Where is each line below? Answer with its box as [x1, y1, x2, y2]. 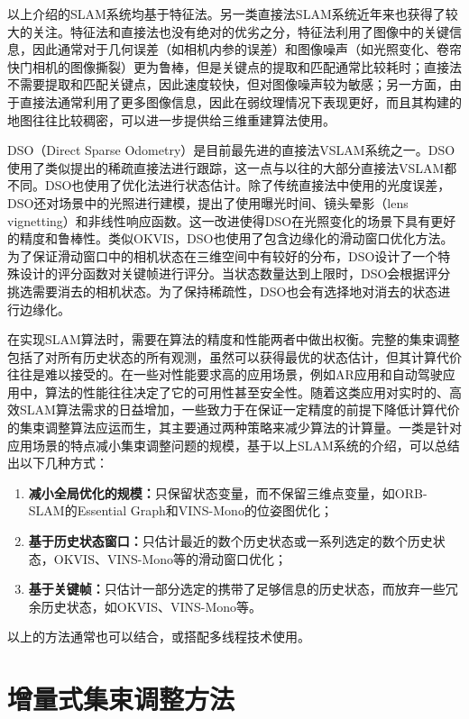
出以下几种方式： [7, 453, 108, 472]
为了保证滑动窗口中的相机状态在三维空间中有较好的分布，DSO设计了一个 [7, 246, 438, 265]
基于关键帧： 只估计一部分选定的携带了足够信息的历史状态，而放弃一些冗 [28, 579, 458, 598]
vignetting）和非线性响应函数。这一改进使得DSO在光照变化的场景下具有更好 [7, 211, 456, 230]
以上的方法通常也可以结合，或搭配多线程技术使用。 [7, 627, 310, 646]
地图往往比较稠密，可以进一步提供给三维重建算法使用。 [7, 110, 336, 129]
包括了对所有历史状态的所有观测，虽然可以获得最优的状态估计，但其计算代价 [7, 347, 462, 366]
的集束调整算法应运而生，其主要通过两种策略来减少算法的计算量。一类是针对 [7, 418, 462, 437]
